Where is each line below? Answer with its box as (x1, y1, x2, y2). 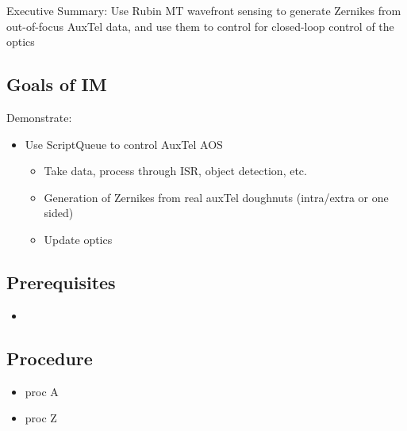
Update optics (44, 231, 113, 247)
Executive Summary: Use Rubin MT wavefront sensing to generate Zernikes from (6, 2, 401, 18)
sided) (44, 204, 74, 221)
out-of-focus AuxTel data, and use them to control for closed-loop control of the (6, 17, 394, 34)
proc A (25, 383, 59, 399)
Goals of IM (6, 72, 107, 97)
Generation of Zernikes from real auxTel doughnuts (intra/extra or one (44, 189, 389, 205)
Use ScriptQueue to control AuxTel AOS (25, 135, 223, 152)
